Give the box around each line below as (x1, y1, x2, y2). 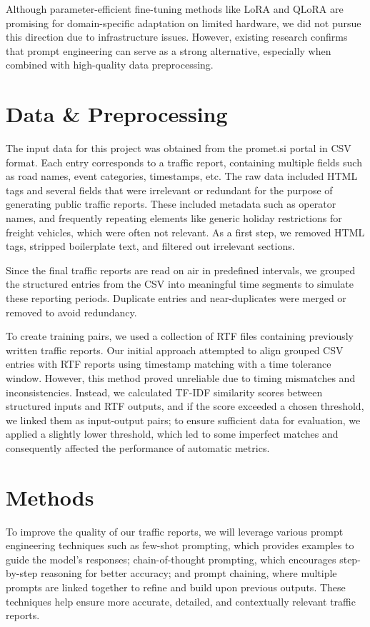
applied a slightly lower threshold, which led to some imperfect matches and (6, 426, 339, 441)
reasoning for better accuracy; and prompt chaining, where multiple (41, 566, 337, 581)
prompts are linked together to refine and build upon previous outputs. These (6, 580, 346, 595)
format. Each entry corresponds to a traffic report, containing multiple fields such (6, 154, 362, 169)
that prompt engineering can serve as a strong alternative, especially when (6, 43, 331, 58)
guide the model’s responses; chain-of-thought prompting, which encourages (6, 551, 336, 566)
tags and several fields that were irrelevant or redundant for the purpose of (6, 182, 333, 197)
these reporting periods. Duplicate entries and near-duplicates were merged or (6, 291, 346, 306)
